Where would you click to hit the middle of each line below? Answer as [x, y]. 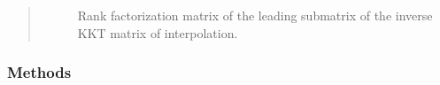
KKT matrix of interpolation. [158, 32]
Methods [39, 72]
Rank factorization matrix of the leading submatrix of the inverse [255, 15]
